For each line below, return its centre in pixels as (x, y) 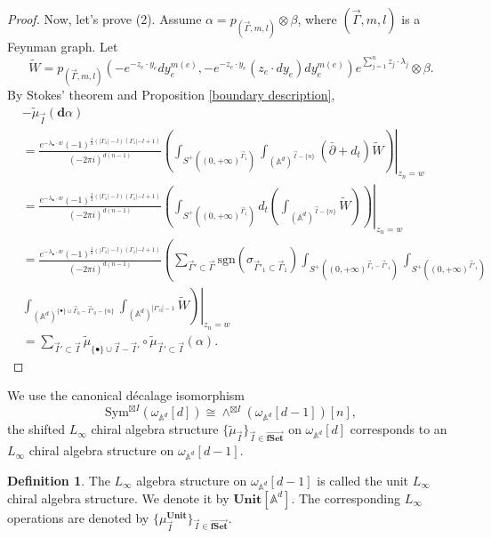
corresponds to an (398, 429)
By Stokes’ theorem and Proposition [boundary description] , (171, 94)
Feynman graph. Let (63, 47)
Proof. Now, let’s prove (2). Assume (105, 19)
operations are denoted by (78, 517)
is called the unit (363, 480)
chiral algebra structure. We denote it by (118, 498)
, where (317, 19)
